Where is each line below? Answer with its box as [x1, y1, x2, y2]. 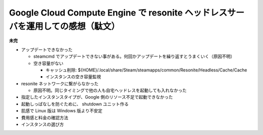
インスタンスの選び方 [21, 121, 64, 127]
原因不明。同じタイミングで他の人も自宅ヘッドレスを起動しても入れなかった [33, 87, 187, 93]
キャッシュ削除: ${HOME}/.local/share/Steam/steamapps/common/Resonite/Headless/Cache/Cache [45, 67, 247, 73]
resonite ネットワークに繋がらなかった [21, 81, 99, 86]
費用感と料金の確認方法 [21, 115, 68, 120]
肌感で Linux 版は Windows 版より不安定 [21, 108, 102, 114]
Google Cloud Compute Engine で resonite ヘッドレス [9, 7, 227, 18]
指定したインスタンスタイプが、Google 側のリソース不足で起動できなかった [21, 94, 173, 100]
